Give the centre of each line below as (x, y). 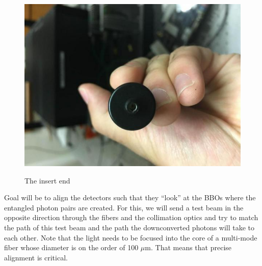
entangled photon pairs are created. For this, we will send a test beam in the (124, 207)
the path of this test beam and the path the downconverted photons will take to (129, 227)
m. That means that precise (188, 247)
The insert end (47, 180)
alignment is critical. (36, 257)
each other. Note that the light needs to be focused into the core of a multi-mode (131, 237)
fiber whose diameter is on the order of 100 (71, 247)
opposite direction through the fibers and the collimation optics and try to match (131, 217)
